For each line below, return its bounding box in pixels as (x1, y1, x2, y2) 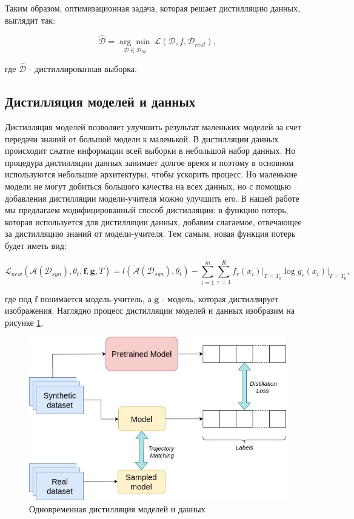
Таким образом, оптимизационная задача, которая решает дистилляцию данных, (5, 2, 300, 14)
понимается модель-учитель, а (40, 292, 152, 305)
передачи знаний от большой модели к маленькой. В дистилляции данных (5, 132, 279, 145)
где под (5, 292, 32, 305)
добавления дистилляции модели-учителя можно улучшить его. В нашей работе (5, 191, 299, 204)
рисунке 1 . (5, 316, 44, 328)
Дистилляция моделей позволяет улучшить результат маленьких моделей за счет (5, 121, 301, 133)
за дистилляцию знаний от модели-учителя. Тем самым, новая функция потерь (5, 227, 296, 240)
